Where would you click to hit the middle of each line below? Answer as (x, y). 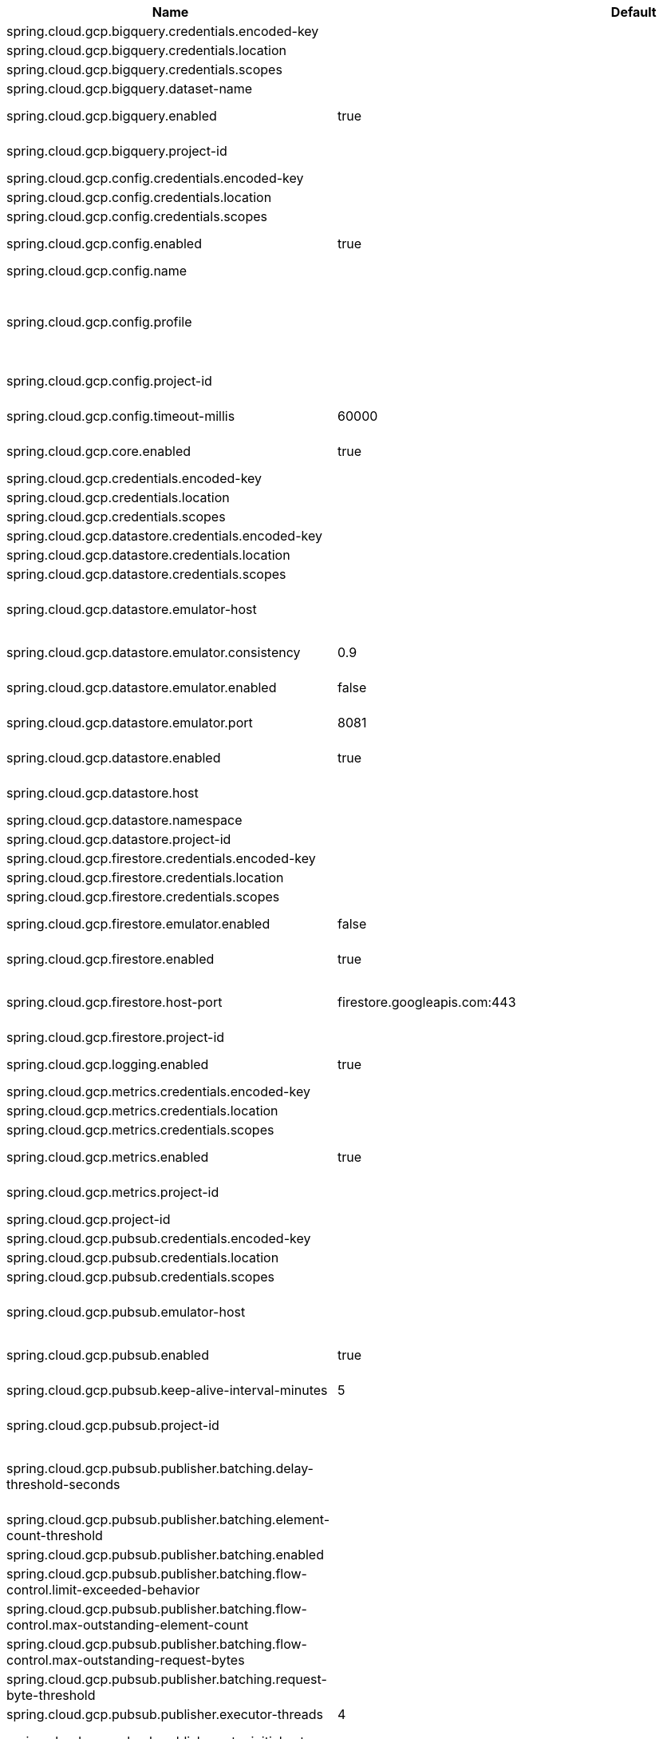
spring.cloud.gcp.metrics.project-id (113, 1192)
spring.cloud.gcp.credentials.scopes (116, 517)
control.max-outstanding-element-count (128, 1625)
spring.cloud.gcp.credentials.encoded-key (134, 478)
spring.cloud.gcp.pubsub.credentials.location (143, 1258)
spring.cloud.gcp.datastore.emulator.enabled (142, 687)
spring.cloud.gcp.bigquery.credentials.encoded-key (163, 31)
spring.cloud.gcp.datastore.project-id (119, 839)
